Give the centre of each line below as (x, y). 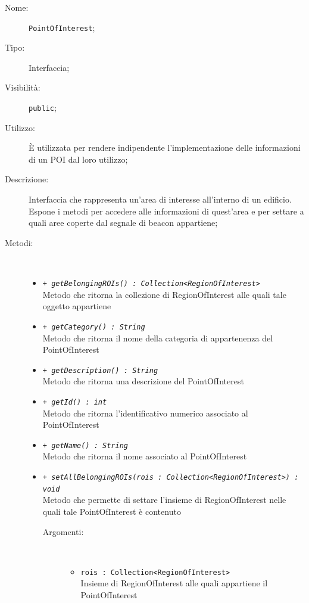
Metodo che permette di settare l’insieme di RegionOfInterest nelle (164, 500)
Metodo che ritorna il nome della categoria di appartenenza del (158, 338)
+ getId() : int (75, 402)
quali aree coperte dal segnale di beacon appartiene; (123, 223)
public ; (43, 108)
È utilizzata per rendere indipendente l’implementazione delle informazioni (165, 147)
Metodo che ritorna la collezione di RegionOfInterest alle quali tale (164, 294)
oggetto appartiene (77, 306)
